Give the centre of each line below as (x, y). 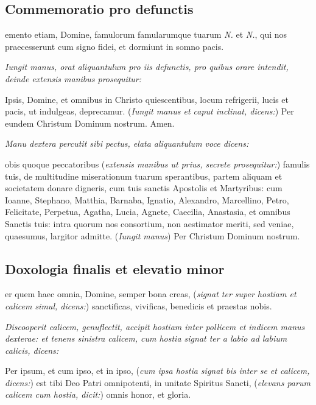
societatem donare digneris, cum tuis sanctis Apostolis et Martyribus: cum (144, 188)
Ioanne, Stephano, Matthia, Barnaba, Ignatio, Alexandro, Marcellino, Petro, (147, 199)
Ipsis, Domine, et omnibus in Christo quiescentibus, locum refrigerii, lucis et (147, 99)
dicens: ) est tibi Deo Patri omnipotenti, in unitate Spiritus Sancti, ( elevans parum (158, 382)
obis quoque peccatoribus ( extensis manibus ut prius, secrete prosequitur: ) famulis (157, 164)
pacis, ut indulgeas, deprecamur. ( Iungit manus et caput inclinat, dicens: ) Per (149, 111)
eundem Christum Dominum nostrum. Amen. (90, 123)
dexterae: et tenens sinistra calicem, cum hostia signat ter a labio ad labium (146, 338)
